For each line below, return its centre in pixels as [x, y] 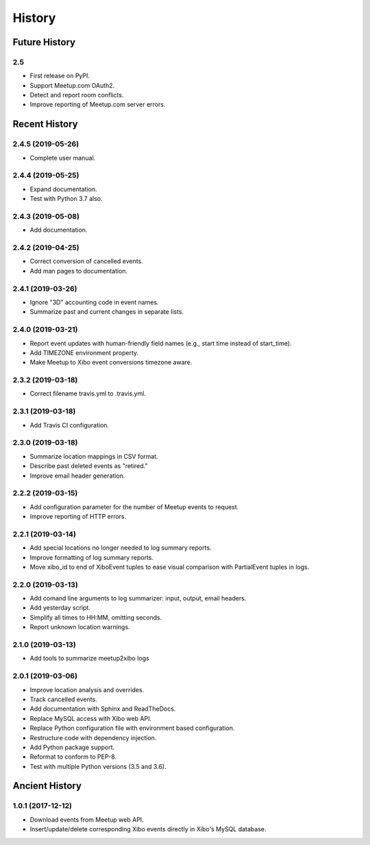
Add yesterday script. [60, 608]
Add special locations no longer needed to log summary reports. [121, 548]
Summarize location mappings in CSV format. [94, 456]
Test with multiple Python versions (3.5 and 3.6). [98, 766]
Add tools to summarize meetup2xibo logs [90, 659]
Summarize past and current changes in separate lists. [107, 312]
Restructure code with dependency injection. [93, 737]
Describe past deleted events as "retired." [89, 466]
